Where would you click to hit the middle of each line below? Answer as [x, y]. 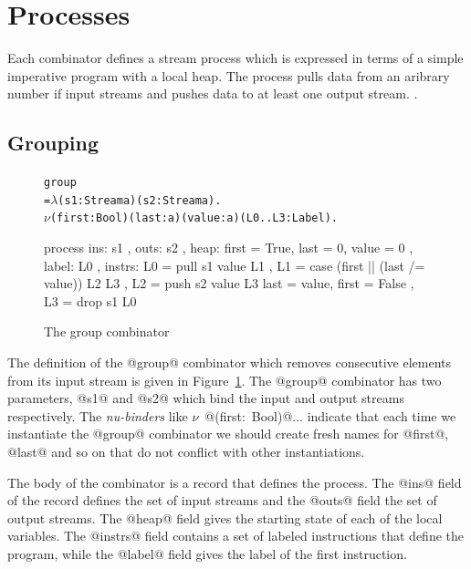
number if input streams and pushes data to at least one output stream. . [213, 93]
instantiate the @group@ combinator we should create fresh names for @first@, [228, 434]
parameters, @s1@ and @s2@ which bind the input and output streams [206, 398]
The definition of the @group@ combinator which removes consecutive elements [230, 362]
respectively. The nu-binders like [98, 415]
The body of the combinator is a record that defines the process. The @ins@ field [235, 482]
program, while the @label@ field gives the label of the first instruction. [207, 553]
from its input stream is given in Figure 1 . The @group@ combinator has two [225, 380]
